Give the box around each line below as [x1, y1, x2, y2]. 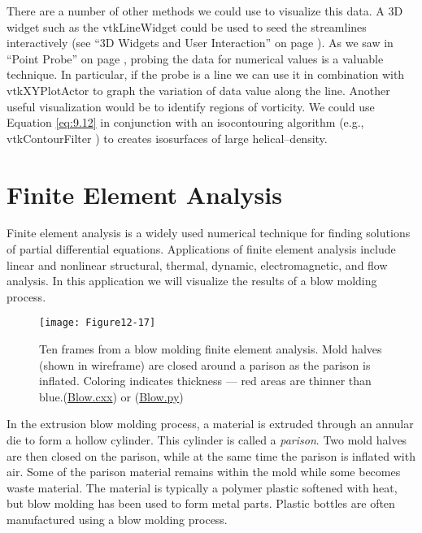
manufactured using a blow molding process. [7, 511, 228, 528]
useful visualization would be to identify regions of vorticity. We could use [7, 97, 375, 115]
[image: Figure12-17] [39, 317, 156, 329]
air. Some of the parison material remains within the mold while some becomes [7, 463, 401, 480]
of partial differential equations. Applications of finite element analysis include [7, 240, 396, 258]
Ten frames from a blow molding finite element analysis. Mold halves [39, 340, 382, 357]
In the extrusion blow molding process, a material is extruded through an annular [7, 415, 414, 432]
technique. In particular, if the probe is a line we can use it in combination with [7, 66, 405, 83]
